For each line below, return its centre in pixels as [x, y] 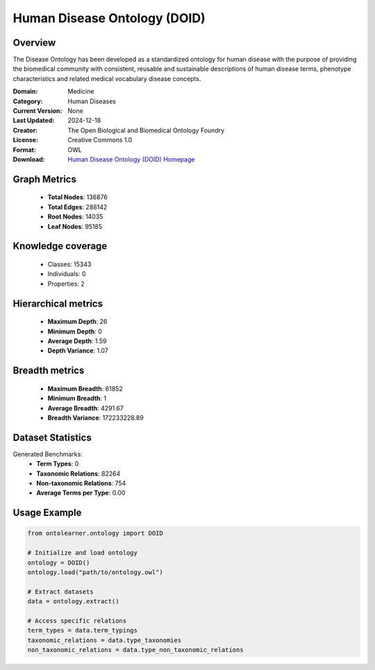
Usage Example [47, 513]
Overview [34, 43]
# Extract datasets [60, 592]
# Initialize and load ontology [83, 553]
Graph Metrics [44, 179]
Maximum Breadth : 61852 [85, 388]
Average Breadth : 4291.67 [86, 408]
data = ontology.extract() [73, 601]
